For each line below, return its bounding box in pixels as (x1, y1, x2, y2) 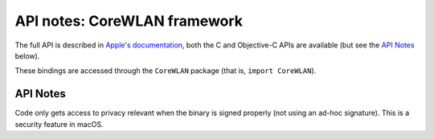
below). (14, 51, 40, 60)
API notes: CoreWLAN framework (14, 12, 244, 30)
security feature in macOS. (14, 119, 104, 129)
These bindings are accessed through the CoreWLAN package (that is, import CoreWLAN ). (14, 66, 317, 76)
